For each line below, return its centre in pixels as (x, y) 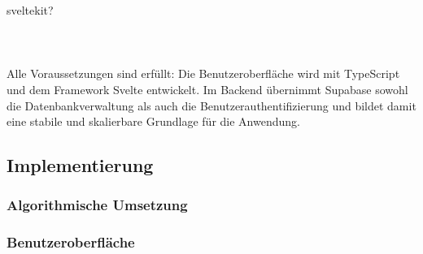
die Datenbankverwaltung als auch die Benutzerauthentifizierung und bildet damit (211, 105)
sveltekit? (30, 10)
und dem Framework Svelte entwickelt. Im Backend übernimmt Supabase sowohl (207, 89)
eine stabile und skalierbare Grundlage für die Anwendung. (153, 121)
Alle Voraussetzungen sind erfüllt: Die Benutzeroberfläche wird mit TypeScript (203, 73)
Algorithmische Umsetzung (97, 205)
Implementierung (80, 165)
